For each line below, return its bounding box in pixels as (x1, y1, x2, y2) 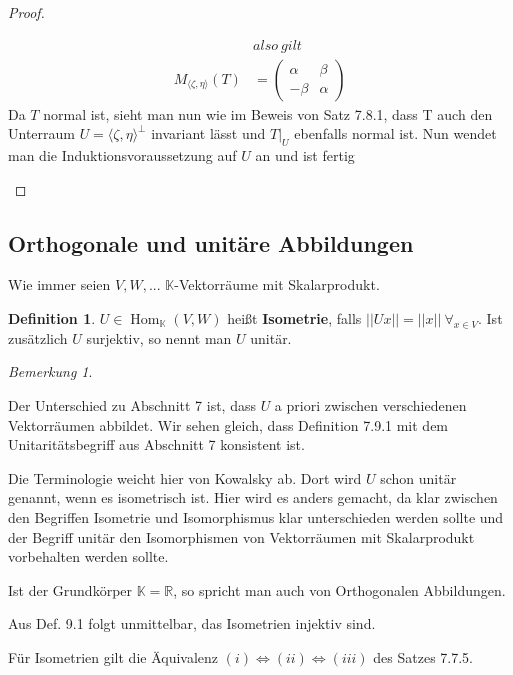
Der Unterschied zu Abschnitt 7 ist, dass (8, 395, 256, 416)
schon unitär (380, 467, 457, 488)
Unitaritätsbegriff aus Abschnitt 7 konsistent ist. (8, 434, 305, 455)
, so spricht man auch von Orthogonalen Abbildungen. (173, 579, 506, 600)
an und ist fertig (255, 145, 355, 166)
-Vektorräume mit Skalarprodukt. (174, 274, 380, 295)
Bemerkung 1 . (8, 361, 93, 382)
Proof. (8, 2, 45, 22)
